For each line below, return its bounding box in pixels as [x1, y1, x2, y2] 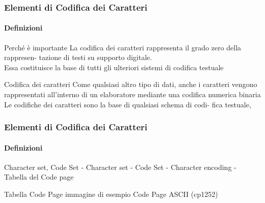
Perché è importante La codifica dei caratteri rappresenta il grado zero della [4, 42, 242, 52]
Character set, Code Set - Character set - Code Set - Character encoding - [4, 161, 236, 172]
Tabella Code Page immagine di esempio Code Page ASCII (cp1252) [4, 189, 218, 199]
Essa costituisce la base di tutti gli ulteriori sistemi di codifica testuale [4, 62, 224, 72]
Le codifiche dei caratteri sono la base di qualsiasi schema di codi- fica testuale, [4, 99, 251, 109]
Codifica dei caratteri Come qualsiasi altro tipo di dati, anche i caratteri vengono [4, 79, 257, 90]
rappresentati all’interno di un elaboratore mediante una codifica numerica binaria [4, 89, 261, 100]
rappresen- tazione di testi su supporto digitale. [4, 52, 152, 63]
